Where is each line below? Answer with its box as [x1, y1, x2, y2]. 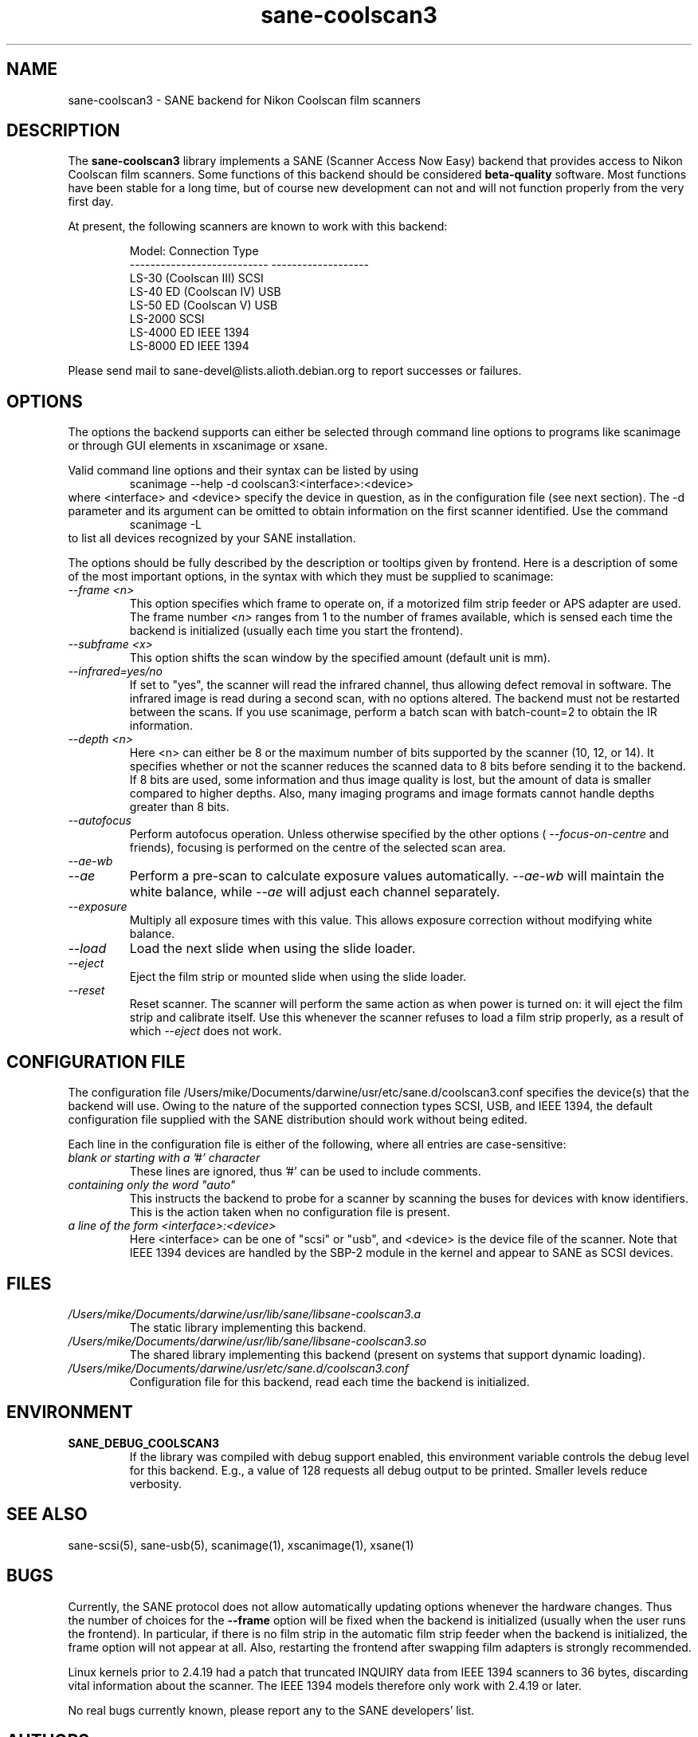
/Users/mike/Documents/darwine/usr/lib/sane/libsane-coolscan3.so [68, 1333, 427, 1348]
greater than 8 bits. [129, 800, 229, 814]
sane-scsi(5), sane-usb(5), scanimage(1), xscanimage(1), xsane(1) [68, 1538, 414, 1552]
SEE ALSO [6, 1504, 88, 1525]
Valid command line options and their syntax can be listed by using [68, 463, 419, 478]
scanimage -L [129, 518, 202, 532]
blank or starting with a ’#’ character [68, 1151, 261, 1165]
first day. [68, 195, 114, 209]
